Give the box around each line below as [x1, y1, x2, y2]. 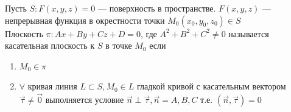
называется [228, 27, 269, 40]
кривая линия [27, 80, 77, 93]
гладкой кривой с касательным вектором [137, 80, 286, 93]
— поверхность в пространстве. [98, 2, 216, 14]
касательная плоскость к [5, 39, 95, 52]
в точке [105, 39, 132, 52]
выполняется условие [45, 93, 124, 106]
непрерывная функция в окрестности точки [5, 13, 165, 26]
